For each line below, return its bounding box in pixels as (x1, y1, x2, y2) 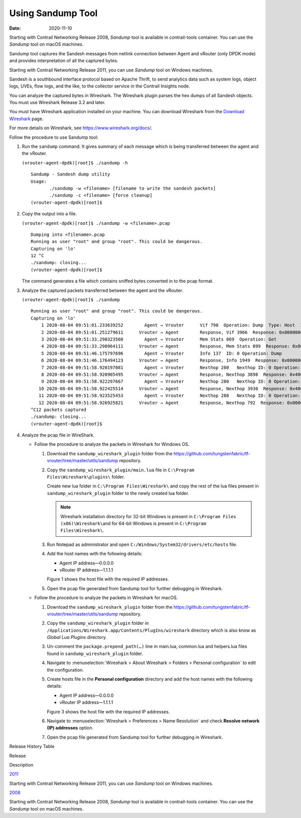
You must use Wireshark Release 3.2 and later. (9, 100, 106, 106)
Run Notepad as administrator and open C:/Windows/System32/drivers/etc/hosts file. (47, 541, 238, 547)
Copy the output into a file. (22, 211, 77, 217)
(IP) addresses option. (47, 725, 94, 731)
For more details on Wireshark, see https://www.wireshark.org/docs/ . (9, 125, 153, 131)
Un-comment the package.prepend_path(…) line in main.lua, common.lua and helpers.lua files (47, 643, 247, 649)
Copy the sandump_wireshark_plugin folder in (47, 620, 149, 626)
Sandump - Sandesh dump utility (31, 172, 110, 177)
